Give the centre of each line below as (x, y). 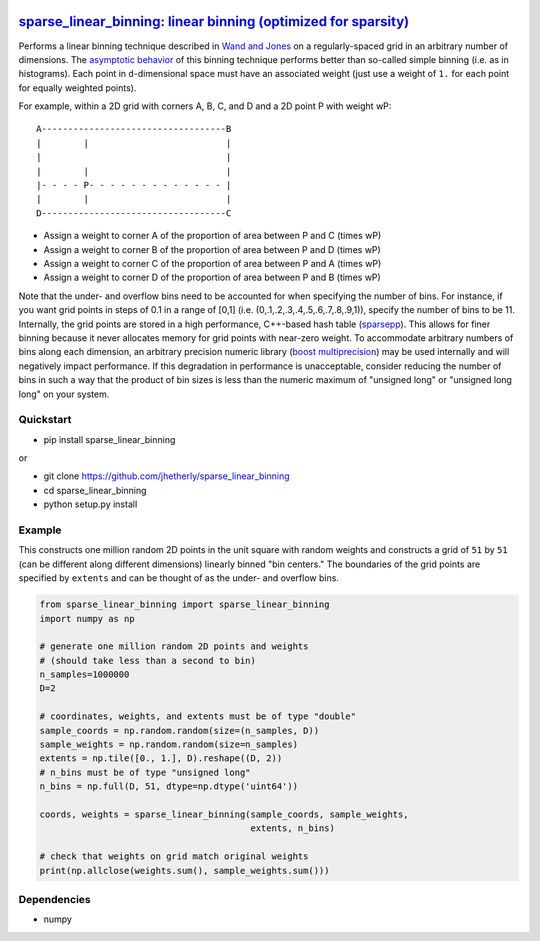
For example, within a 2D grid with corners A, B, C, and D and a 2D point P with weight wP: (205, 106)
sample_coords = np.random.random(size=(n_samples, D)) (179, 730)
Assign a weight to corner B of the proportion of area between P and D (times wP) (212, 249)
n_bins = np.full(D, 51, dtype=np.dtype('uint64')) (169, 786)
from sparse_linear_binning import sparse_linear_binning (184, 604)
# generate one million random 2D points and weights (174, 646)
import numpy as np (87, 618)
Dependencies (55, 899)
